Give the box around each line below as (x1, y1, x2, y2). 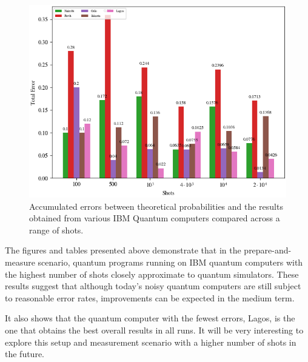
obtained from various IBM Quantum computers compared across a (29, 212, 280, 224)
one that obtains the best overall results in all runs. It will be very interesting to (5, 323, 304, 336)
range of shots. (29, 223, 84, 236)
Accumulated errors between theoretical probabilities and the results (29, 199, 283, 212)
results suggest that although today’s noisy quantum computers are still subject (5, 280, 301, 292)
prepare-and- (244, 244, 292, 256)
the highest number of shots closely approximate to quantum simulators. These (5, 267, 299, 280)
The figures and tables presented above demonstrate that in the (5, 244, 241, 256)
